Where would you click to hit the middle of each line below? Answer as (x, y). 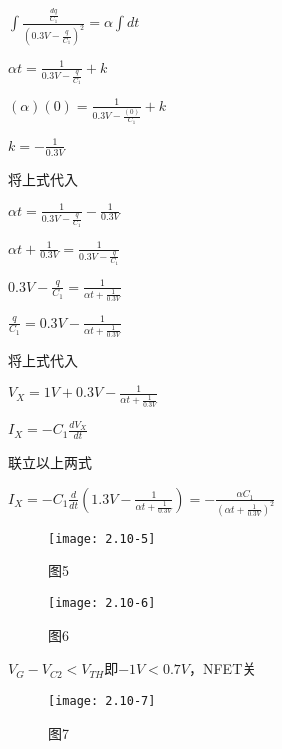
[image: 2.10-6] (102, 603)
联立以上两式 (50, 462)
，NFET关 (222, 668)
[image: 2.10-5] (102, 538)
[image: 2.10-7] (102, 700)
